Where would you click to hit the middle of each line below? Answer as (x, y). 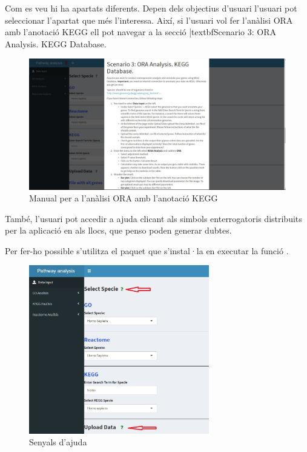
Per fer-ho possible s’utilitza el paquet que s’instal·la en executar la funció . (147, 250)
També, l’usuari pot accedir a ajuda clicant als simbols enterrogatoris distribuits (153, 218)
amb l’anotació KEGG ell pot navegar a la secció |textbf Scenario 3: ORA (140, 32)
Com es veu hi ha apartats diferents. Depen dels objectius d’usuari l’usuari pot (151, 8)
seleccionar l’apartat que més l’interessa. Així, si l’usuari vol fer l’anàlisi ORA (149, 20)
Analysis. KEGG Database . (56, 43)
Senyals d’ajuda (58, 442)
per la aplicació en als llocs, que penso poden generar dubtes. (118, 230)
